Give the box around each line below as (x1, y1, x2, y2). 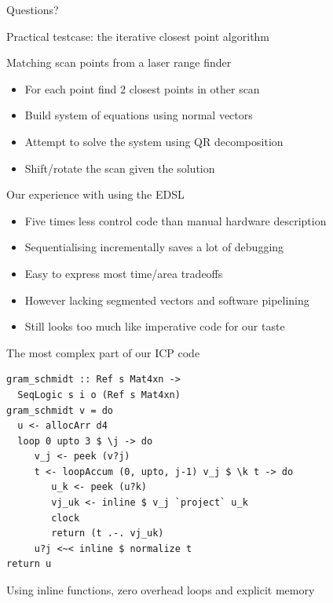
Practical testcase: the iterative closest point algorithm (6, 27, 270, 44)
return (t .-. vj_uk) (51, 528, 164, 539)
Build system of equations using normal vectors (24, 107, 253, 123)
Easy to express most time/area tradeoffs (24, 265, 223, 281)
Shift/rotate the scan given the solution (24, 159, 215, 176)
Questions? (6, 2, 59, 17)
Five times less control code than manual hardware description (24, 212, 327, 228)
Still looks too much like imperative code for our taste (24, 318, 285, 334)
